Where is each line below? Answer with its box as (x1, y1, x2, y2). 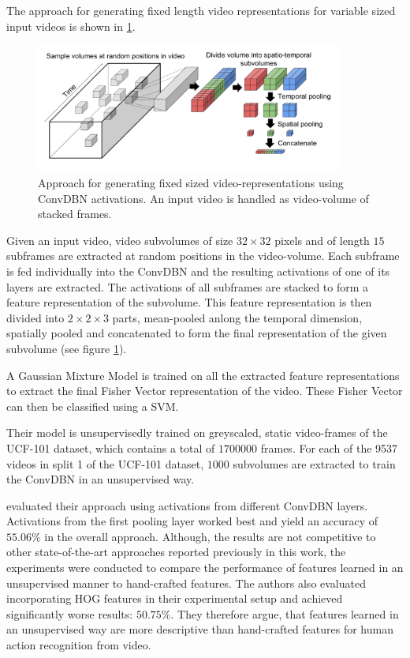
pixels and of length (274, 231, 370, 248)
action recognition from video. (6, 637, 151, 653)
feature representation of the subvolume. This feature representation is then (6, 294, 372, 310)
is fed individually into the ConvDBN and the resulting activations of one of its (6, 262, 390, 279)
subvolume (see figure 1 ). (6, 340, 127, 356)
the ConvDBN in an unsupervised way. (6, 471, 195, 487)
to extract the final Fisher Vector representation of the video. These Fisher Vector (6, 382, 403, 399)
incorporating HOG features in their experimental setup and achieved (6, 590, 343, 607)
